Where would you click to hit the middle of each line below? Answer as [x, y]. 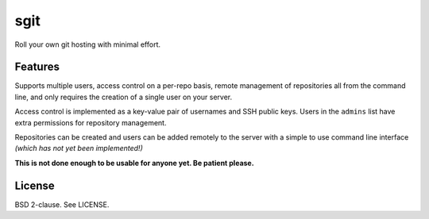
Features [37, 67]
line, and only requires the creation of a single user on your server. [124, 97]
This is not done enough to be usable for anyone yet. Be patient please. [134, 163]
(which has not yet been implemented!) [79, 148]
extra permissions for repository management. [91, 122]
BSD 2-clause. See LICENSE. [62, 204]
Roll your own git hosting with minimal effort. [88, 44]
